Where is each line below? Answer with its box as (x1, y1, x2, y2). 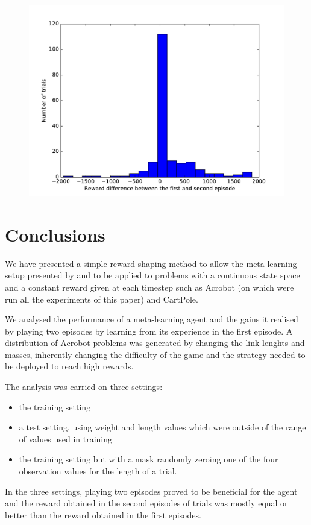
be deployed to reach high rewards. (5, 360, 134, 373)
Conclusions (5, 222, 105, 247)
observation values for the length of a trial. (19, 465, 177, 477)
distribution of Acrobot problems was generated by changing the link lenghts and (5, 336, 305, 349)
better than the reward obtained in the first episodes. (5, 508, 201, 521)
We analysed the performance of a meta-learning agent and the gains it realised (5, 313, 298, 325)
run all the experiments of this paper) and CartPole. (5, 292, 198, 305)
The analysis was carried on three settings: (5, 380, 163, 393)
